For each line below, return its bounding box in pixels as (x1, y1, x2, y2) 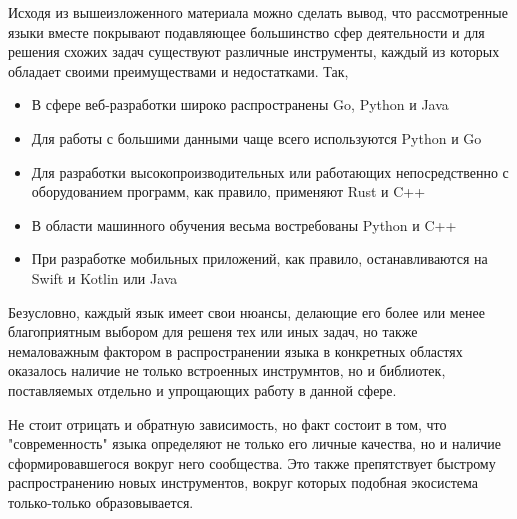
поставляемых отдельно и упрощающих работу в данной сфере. (8, 379, 397, 400)
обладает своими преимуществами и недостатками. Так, (8, 60, 349, 81)
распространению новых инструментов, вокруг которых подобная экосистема (8, 472, 479, 493)
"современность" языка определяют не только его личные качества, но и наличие (8, 433, 502, 454)
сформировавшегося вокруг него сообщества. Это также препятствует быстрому (8, 452, 496, 473)
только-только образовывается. (8, 491, 194, 512)
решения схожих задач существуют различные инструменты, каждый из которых (8, 41, 500, 62)
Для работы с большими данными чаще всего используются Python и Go (31, 127, 482, 148)
